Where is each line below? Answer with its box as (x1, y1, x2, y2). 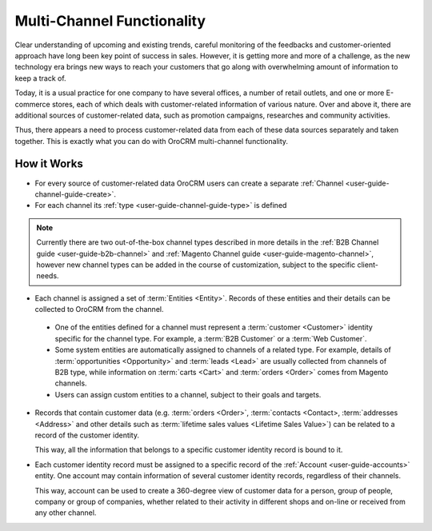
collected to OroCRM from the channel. (34, 305, 164, 314)
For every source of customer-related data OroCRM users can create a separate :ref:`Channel (34, 178, 344, 188)
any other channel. (34, 508, 97, 517)
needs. (36, 271, 59, 281)
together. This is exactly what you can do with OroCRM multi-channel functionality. (14, 136, 288, 146)
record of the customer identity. (34, 430, 140, 440)
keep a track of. (14, 73, 67, 83)
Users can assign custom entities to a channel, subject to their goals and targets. (54, 389, 322, 399)
